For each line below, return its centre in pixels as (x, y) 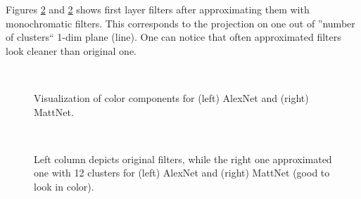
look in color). (64, 186)
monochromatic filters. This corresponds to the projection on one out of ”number (180, 23)
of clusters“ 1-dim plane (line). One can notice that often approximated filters (173, 37)
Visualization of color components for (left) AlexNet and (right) (171, 97)
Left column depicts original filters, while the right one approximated (183, 159)
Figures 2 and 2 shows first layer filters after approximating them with (158, 9)
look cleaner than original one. (71, 50)
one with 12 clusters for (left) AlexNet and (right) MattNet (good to (182, 173)
